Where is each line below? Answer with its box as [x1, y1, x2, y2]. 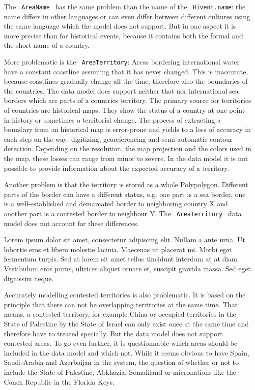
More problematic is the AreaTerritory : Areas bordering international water [4, 57, 240, 67]
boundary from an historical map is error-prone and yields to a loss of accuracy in [4, 124, 251, 134]
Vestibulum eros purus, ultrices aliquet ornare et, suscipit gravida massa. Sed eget [4, 263, 251, 274]
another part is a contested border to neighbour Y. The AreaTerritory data [4, 208, 242, 218]
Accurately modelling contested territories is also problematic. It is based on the [4, 290, 246, 300]
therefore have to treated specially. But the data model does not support [4, 328, 223, 338]
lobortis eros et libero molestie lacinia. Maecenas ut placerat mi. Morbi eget [4, 244, 232, 254]
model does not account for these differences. [4, 218, 139, 228]
